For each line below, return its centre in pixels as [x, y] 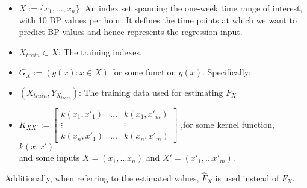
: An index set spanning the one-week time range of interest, [191, 8]
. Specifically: [227, 72]
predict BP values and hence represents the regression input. [131, 32]
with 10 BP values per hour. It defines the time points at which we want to [158, 20]
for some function [144, 72]
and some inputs [49, 158]
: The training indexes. [100, 52]
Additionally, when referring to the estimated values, [102, 177]
